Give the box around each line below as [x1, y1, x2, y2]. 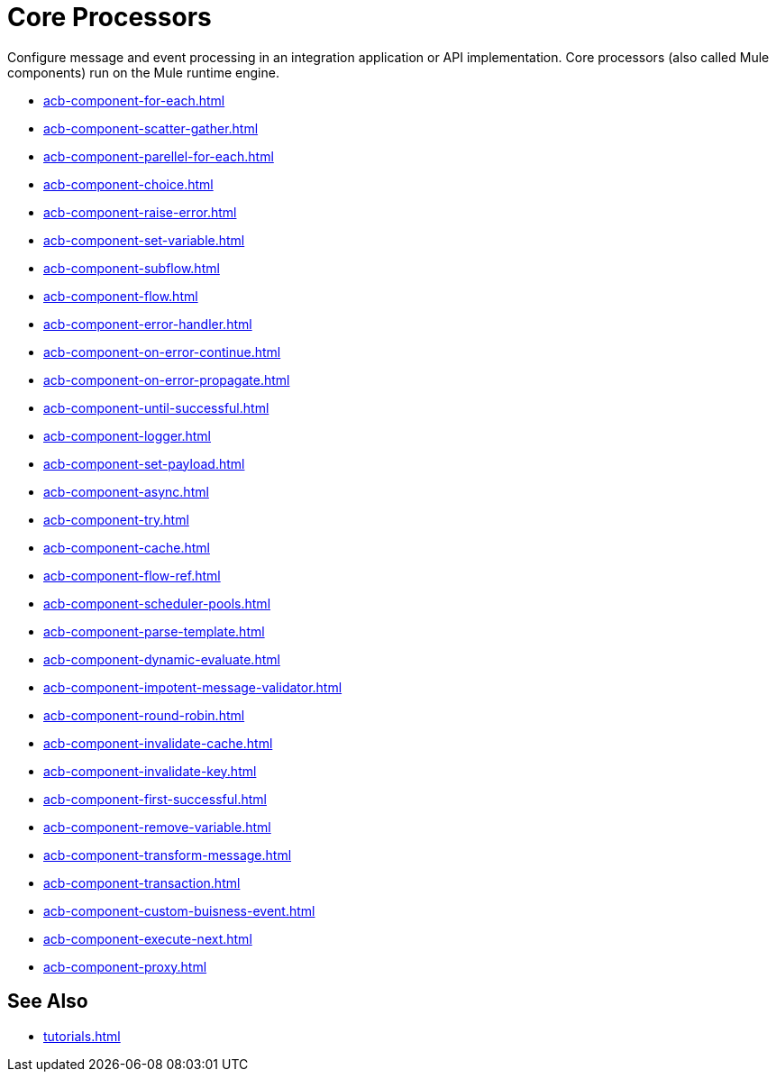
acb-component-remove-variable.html [43, 818, 271, 835]
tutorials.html [43, 1028, 121, 1044]
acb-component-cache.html [43, 539, 210, 555]
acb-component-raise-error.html [43, 204, 237, 220]
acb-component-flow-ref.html [43, 567, 221, 583]
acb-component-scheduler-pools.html [43, 595, 271, 611]
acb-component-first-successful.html [43, 791, 267, 807]
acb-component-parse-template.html [43, 623, 265, 639]
